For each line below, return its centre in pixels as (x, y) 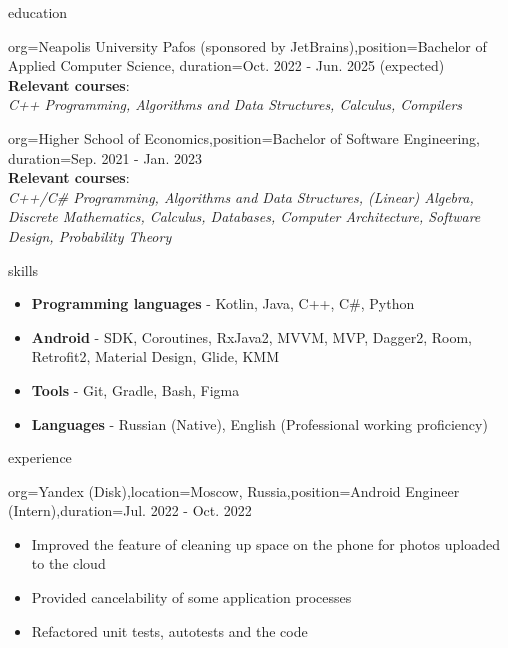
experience (40, 457)
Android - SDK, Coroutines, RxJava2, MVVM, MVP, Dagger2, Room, (252, 336)
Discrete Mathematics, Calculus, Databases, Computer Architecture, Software (244, 216)
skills (23, 269)
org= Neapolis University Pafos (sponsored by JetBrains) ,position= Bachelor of (247, 45)
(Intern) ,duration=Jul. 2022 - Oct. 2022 (130, 510)
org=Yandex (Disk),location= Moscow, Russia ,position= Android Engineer (234, 490)
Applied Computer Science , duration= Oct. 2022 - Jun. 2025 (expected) (226, 65)
